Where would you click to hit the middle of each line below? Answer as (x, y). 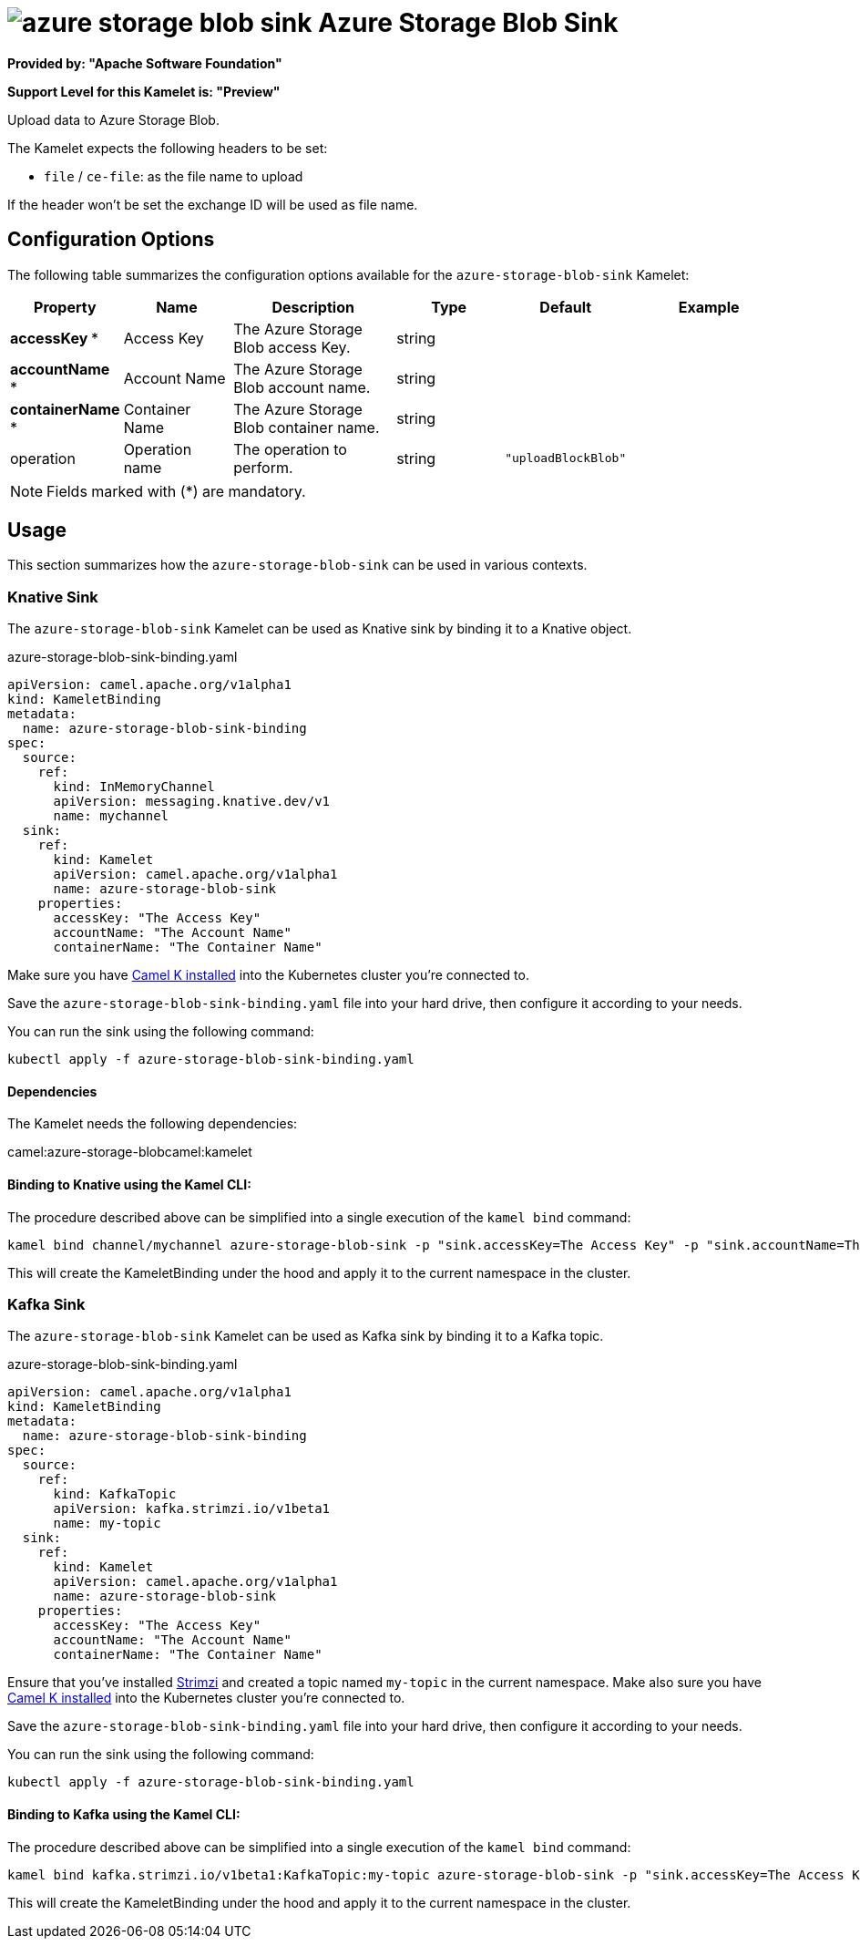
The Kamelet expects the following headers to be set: (168, 148)
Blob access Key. (292, 347)
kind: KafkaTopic (115, 1494)
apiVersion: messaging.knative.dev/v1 (192, 802)
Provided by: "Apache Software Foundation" (145, 63)
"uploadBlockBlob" (566, 458)
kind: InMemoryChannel (134, 787)
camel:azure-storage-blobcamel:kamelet (130, 1152)
